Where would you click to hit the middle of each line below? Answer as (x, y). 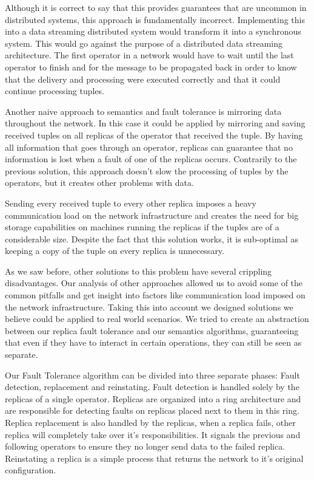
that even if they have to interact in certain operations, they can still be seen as (153, 342)
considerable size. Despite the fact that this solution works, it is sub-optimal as (152, 238)
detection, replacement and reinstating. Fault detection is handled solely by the (152, 387)
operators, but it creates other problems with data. (99, 183)
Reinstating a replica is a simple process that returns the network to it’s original (154, 458)
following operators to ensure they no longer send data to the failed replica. (145, 446)
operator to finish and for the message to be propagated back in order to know (151, 67)
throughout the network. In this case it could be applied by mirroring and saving (155, 123)
